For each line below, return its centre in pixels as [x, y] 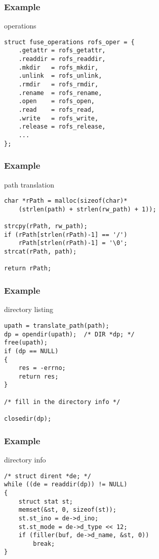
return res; [38, 376]
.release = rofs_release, [62, 127]
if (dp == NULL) [31, 351]
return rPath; [28, 269]
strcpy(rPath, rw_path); [46, 226]
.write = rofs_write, [58, 118]
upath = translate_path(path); [57, 325]
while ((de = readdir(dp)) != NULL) [66, 485]
